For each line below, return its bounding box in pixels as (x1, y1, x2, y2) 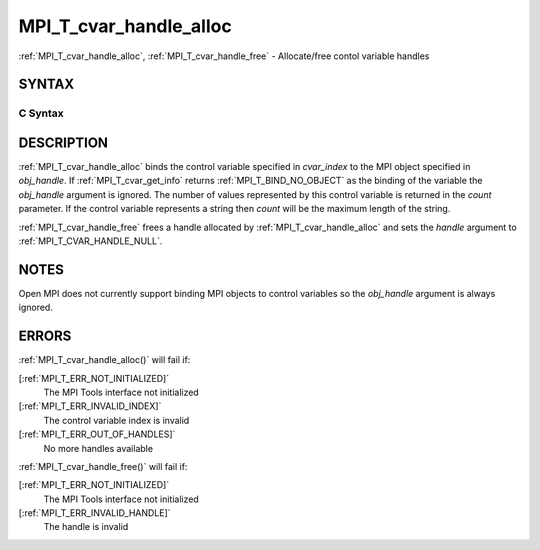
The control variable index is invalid (43, 414, 190, 426)
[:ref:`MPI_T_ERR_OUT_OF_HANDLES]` (18, 428, 176, 440)
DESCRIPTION (18, 134, 109, 151)
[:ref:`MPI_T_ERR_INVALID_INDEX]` (18, 400, 162, 412)
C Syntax (18, 106, 64, 120)
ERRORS (18, 328, 72, 345)
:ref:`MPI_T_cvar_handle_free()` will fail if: (18, 460, 188, 472)
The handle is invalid (43, 521, 129, 533)
